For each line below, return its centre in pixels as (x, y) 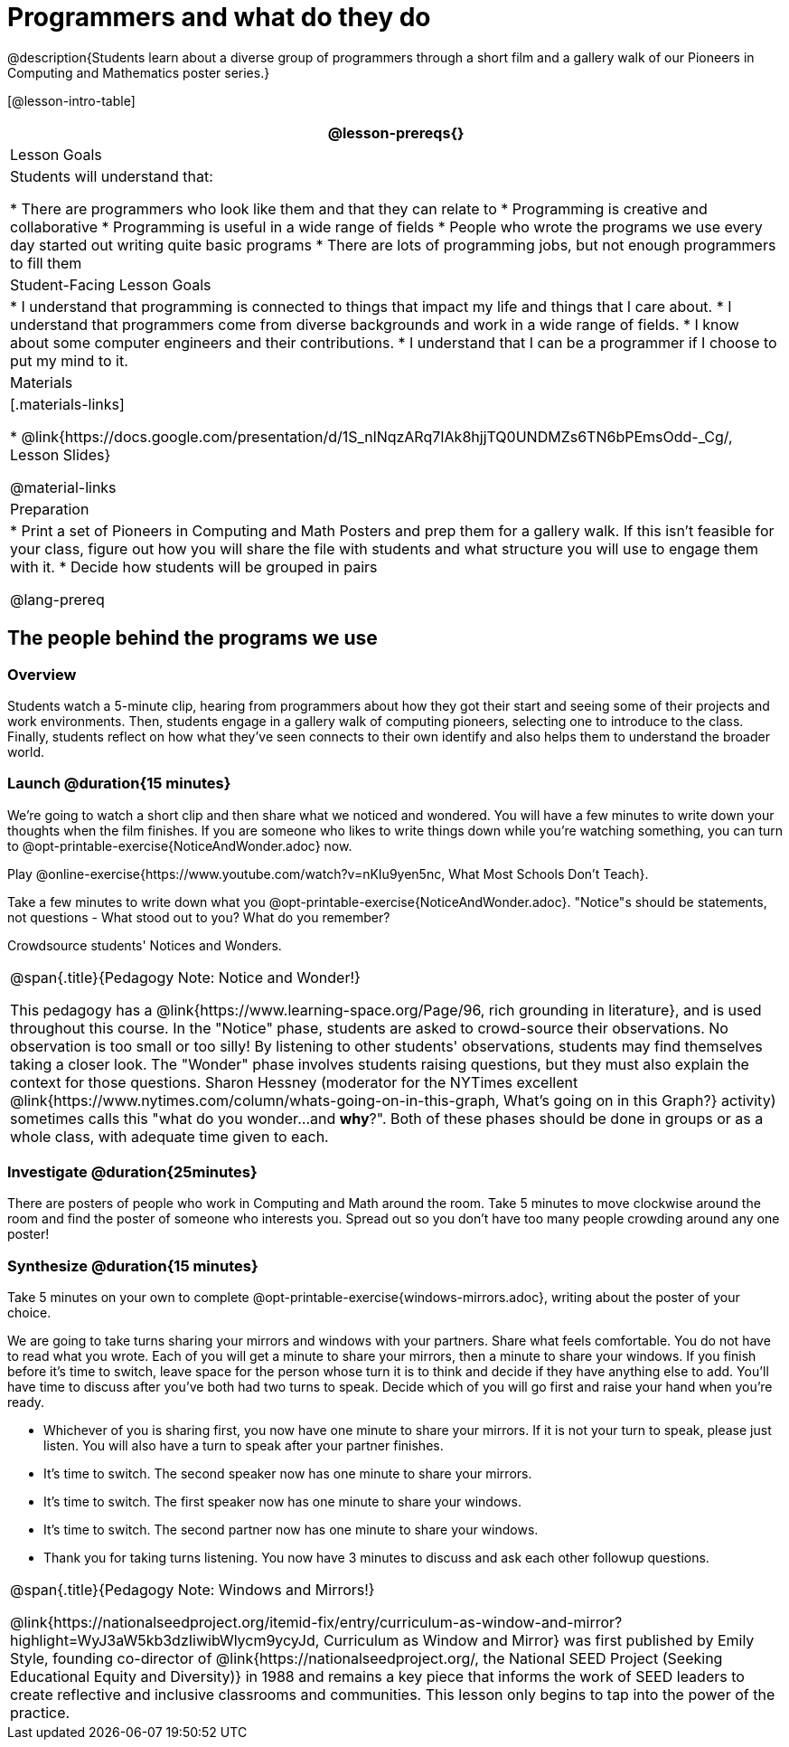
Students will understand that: (112, 176)
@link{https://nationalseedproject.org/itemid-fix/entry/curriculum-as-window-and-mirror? (316, 1623)
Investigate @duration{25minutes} (132, 1172)
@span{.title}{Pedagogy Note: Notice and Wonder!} (185, 977)
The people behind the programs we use (193, 638)
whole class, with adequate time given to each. (169, 1136)
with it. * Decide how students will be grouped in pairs (194, 567)
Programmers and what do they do (219, 17)
